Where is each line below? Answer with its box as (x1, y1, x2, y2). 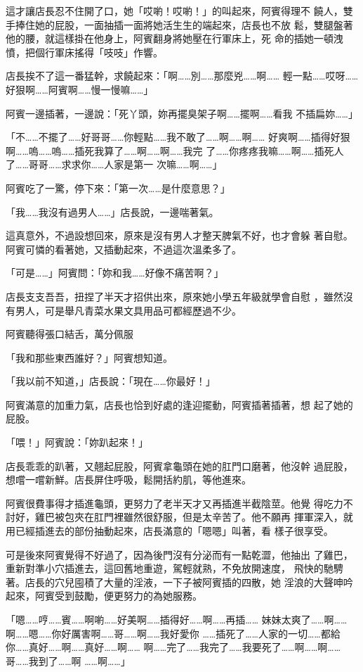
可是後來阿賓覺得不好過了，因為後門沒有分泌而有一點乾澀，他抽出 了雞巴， (6, 547, 353, 562)
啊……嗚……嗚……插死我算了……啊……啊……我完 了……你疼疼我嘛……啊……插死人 (6, 143, 344, 158)
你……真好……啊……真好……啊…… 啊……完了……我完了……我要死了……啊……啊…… (6, 640, 341, 654)
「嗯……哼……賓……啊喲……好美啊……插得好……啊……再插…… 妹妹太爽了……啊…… (6, 612, 348, 626)
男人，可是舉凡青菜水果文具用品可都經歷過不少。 (15, 303, 242, 317)
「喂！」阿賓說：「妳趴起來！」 (6, 435, 148, 450)
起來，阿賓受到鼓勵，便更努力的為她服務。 (6, 588, 202, 603)
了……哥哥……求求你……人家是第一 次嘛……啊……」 (6, 157, 223, 172)
